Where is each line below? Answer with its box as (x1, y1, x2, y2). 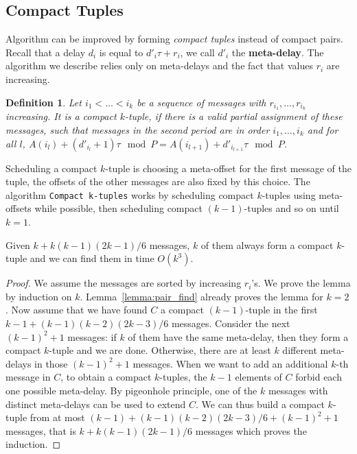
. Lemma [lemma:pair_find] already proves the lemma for (80, 289, 323, 303)
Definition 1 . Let (5, 95, 82, 109)
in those (34, 356, 68, 370)
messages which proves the (195, 423, 307, 438)
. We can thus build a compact (196, 396, 325, 411)
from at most (30, 410, 85, 425)
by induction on (5, 289, 72, 303)
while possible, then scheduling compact (34, 201, 203, 215)
